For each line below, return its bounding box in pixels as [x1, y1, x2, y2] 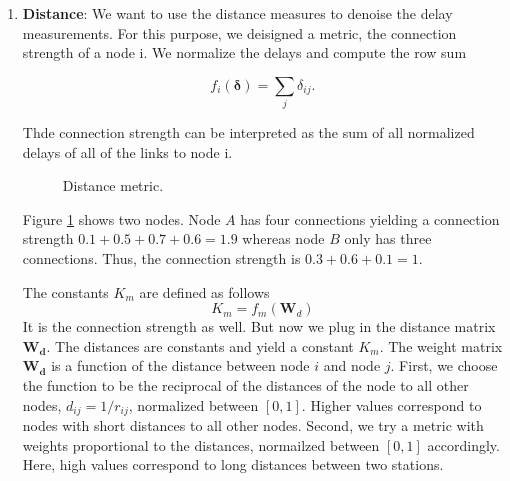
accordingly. [427, 434, 500, 455]
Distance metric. [62, 175, 164, 196]
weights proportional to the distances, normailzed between [22, 434, 380, 455]
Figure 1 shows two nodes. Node [22, 208, 221, 229]
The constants [22, 281, 109, 302]
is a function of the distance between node [51, 355, 310, 376]
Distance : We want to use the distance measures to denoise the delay [22, 3, 453, 23]
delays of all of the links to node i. [22, 141, 233, 162]
